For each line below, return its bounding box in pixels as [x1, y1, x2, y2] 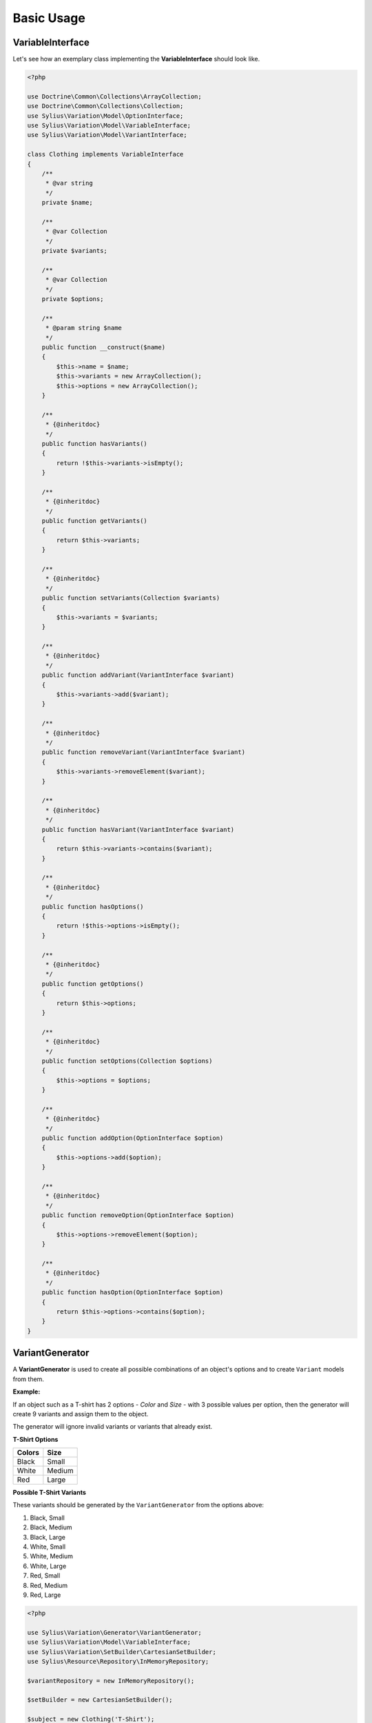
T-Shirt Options [12, 1435, 59, 1443]
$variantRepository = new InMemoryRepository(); [27, 1677, 195, 1684]
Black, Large [30, 1533, 65, 1541]
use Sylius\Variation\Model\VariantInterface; [27, 131, 187, 139]
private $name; [41, 198, 93, 207]
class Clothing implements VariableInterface [27, 150, 184, 159]
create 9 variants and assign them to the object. [12, 1409, 149, 1418]
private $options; [41, 295, 104, 303]
